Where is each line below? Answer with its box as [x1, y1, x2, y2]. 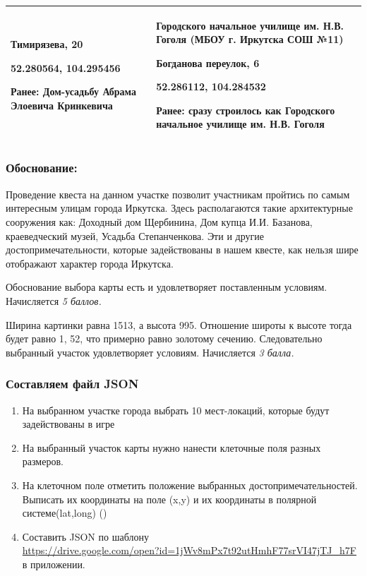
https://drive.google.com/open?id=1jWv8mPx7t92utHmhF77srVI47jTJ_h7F [22, 543, 356, 558]
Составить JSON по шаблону [22, 529, 149, 544]
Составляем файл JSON [6, 375, 139, 392]
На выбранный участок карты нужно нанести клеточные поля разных [22, 440, 321, 455]
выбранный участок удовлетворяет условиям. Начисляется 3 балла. [6, 344, 294, 359]
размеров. [22, 454, 64, 469]
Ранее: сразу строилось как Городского [156, 102, 335, 117]
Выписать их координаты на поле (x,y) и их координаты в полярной [22, 491, 317, 506]
